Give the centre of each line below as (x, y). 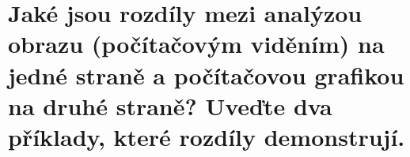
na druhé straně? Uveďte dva (170, 105)
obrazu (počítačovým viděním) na (196, 44)
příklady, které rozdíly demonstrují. (207, 136)
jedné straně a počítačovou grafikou (206, 75)
